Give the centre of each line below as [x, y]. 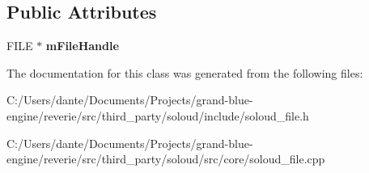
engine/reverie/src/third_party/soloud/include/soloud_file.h [158, 115]
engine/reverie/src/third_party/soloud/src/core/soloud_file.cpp [166, 159]
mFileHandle [82, 46]
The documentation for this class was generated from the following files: [185, 72]
